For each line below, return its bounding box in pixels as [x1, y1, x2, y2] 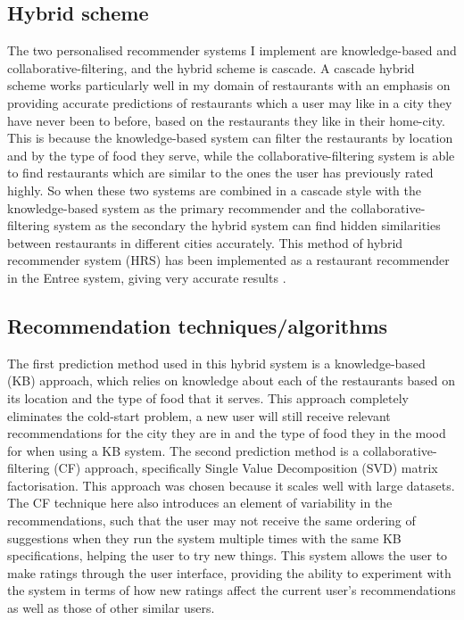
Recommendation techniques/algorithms [7, 311, 388, 339]
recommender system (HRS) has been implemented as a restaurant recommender [7, 251, 450, 269]
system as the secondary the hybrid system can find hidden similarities [54, 216, 441, 235]
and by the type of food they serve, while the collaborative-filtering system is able [7, 145, 455, 164]
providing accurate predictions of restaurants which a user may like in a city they [7, 93, 452, 112]
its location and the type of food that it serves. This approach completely [7, 388, 409, 407]
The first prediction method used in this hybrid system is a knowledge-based [7, 353, 426, 372]
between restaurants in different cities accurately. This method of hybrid [7, 233, 403, 252]
